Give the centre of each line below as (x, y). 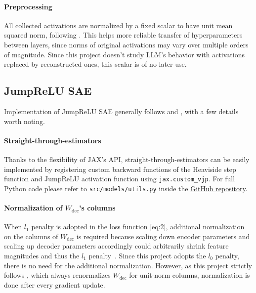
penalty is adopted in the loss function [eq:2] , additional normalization (138, 227)
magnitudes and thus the (42, 256)
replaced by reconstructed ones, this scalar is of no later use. (95, 64)
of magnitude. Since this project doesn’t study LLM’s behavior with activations (125, 54)
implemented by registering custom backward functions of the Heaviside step (120, 169)
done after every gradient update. (55, 284)
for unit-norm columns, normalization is (190, 275)
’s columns (97, 208)
